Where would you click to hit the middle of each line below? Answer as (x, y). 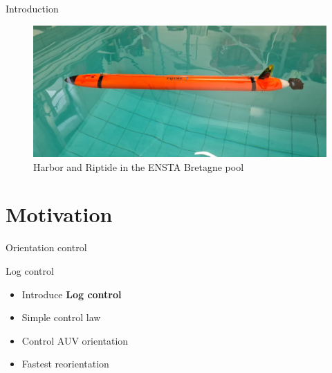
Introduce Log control (72, 294)
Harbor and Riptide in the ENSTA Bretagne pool (139, 166)
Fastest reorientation (65, 364)
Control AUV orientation (75, 340)
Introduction (32, 8)
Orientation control (46, 247)
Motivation (59, 214)
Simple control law (61, 317)
